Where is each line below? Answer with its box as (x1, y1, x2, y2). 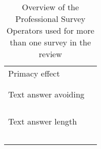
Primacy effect (8, 67, 60, 79)
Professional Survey (15, 13, 86, 24)
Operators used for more (6, 24, 94, 36)
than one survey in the (10, 36, 91, 48)
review (38, 48, 62, 60)
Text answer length (8, 115, 77, 127)
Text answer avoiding (8, 88, 85, 100)
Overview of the (22, 1, 79, 13)
